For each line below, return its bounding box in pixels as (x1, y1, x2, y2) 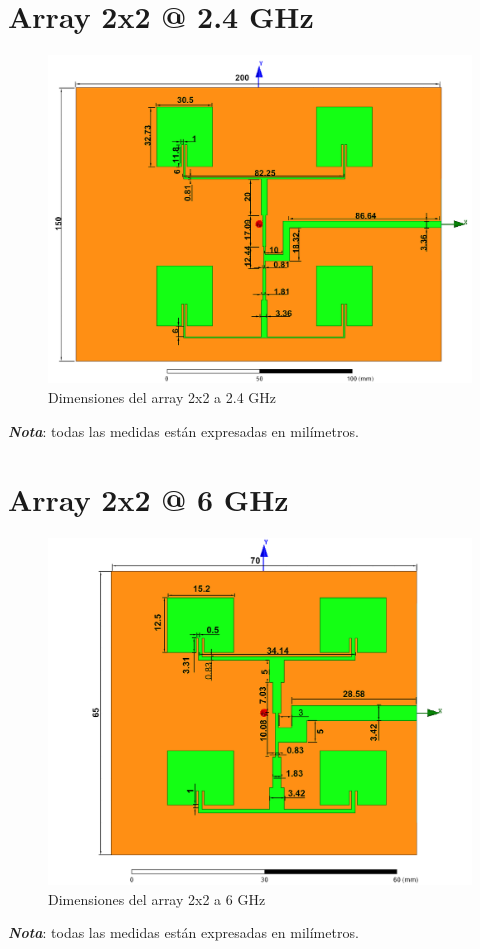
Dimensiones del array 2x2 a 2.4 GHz (48, 387, 277, 408)
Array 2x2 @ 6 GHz (8, 479, 289, 520)
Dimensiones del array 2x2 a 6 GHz (48, 888, 266, 909)
